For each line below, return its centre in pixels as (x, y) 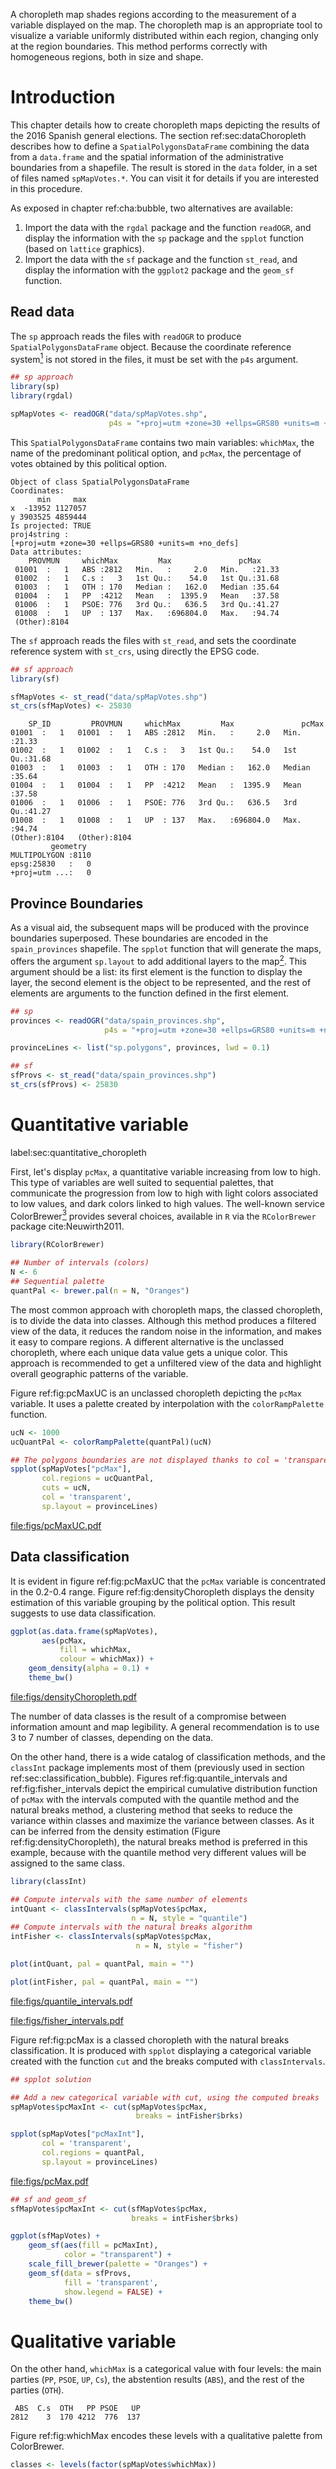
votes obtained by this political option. (89, 463)
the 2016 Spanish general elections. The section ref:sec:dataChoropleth (158, 135)
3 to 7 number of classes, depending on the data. (112, 1737)
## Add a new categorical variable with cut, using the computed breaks (165, 2097)
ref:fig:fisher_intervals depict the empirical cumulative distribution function (164, 1788)
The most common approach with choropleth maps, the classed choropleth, (166, 1310)
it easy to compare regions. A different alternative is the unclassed (147, 1341)
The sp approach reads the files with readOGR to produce (126, 336)
